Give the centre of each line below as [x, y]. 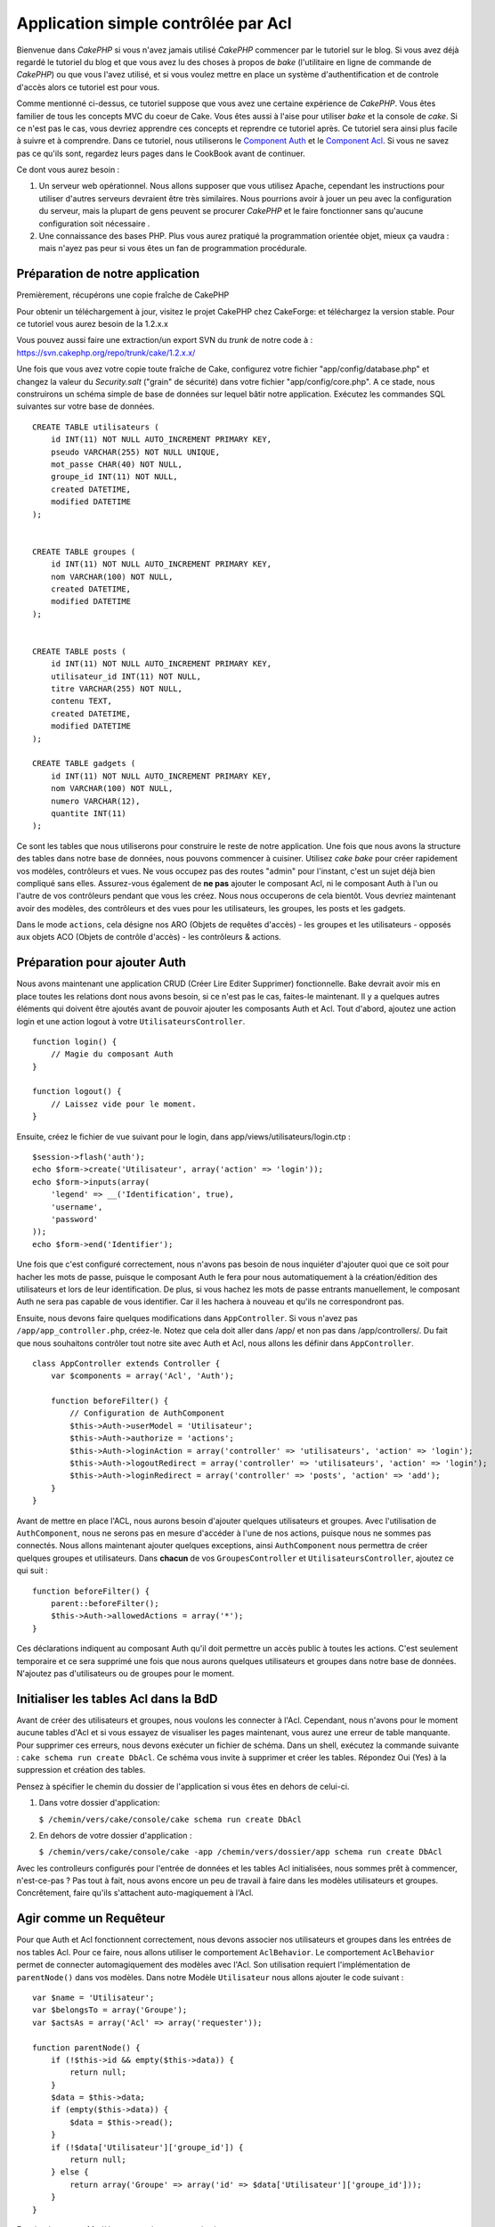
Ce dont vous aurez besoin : [68, 170]
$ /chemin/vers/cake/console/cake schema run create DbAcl [170, 1819]
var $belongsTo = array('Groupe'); [110, 2010]
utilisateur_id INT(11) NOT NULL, [126, 676]
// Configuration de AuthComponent [147, 1413]
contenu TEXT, [81, 701]
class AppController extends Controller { [126, 1363]
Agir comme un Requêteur [91, 1918]
